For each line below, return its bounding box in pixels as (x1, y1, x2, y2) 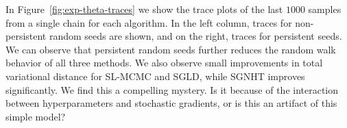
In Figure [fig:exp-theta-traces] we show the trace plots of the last (5, 2, 283, 16)
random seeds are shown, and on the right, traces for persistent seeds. (49, 29, 342, 43)
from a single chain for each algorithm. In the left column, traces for (5, 15, 292, 29)
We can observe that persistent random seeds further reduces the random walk (5, 42, 336, 56)
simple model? (5, 109, 66, 123)
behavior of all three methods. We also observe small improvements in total (5, 55, 323, 70)
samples (308, 2, 342, 16)
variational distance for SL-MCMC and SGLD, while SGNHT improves (5, 68, 305, 83)
